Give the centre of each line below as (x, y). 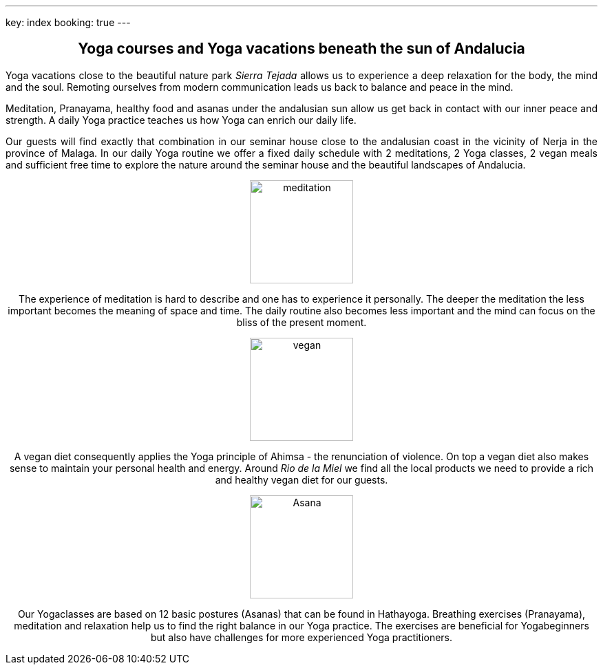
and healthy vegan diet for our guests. (301, 479)
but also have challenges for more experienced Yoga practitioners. (301, 637)
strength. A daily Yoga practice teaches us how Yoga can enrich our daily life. (181, 120)
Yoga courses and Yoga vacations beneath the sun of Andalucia (301, 49)
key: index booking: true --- (68, 22)
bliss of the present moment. (301, 322)
